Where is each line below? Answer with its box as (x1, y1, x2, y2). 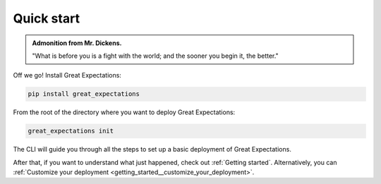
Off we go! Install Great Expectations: (13, 71, 121, 80)
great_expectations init (28, 127, 114, 135)
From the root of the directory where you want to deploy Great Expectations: (13, 108, 236, 116)
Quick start (13, 11, 80, 26)
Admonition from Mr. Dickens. (32, 39, 122, 47)
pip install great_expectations (28, 90, 140, 98)
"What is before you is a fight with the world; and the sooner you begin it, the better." (32, 51, 279, 60)
